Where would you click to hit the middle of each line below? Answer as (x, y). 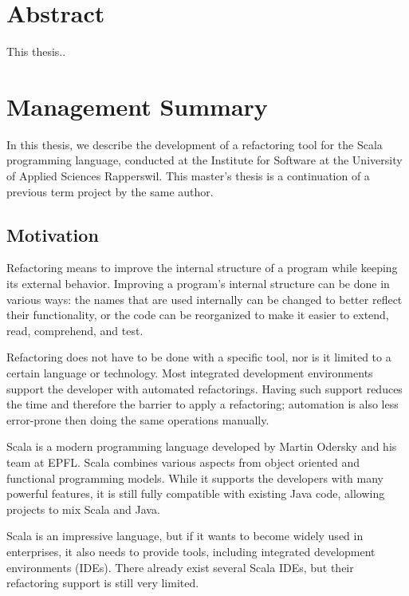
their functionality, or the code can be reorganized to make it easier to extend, (198, 315)
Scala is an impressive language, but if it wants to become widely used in (185, 536)
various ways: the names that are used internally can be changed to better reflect (204, 299)
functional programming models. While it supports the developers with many (195, 478)
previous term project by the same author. (110, 191)
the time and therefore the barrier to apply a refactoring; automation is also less (203, 404)
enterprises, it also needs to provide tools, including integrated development (191, 551)
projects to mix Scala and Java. (83, 509)
